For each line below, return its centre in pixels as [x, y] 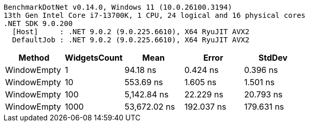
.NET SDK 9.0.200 [38, 23]
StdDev [273, 58]
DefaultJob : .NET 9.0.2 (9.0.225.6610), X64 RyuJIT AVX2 [131, 40]
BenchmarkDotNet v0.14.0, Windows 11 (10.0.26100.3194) [118, 7]
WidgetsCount [94, 58]
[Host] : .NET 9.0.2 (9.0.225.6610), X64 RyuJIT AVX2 [131, 32]
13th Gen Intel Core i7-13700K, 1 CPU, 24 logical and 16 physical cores [155, 15]
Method [34, 58]
